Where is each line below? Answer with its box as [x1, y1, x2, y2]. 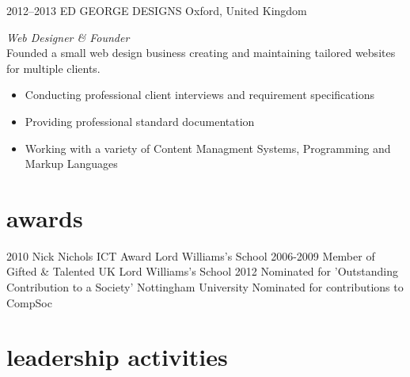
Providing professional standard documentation [25, 112, 255, 129]
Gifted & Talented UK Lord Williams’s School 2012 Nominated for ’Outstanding [6, 263, 398, 280]
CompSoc [6, 294, 52, 310]
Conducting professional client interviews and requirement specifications [25, 86, 374, 103]
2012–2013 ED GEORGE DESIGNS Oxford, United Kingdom [6, 2, 307, 18]
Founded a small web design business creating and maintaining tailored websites [6, 44, 396, 61]
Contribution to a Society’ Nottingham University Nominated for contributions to [6, 279, 404, 295]
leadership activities [6, 341, 228, 373]
